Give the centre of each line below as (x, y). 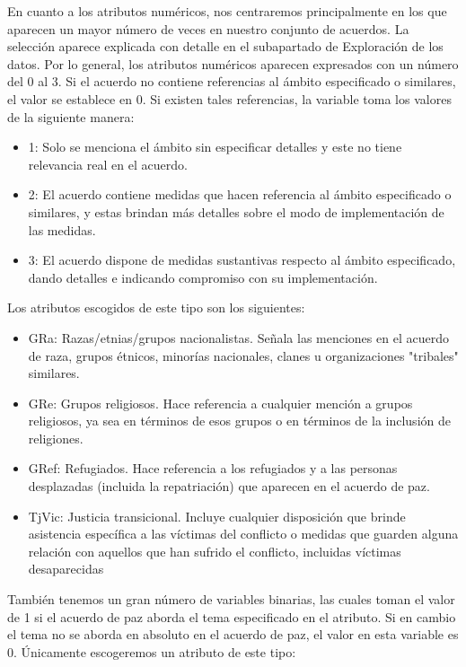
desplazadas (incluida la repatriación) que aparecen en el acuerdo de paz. (229, 486)
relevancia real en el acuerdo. (108, 164)
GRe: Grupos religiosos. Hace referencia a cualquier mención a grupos (220, 403)
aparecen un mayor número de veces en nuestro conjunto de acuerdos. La (208, 28)
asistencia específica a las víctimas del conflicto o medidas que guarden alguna (243, 534)
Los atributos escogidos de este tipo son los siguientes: (156, 307)
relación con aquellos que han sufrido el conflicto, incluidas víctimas (215, 551)
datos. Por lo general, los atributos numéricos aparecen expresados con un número (233, 63)
